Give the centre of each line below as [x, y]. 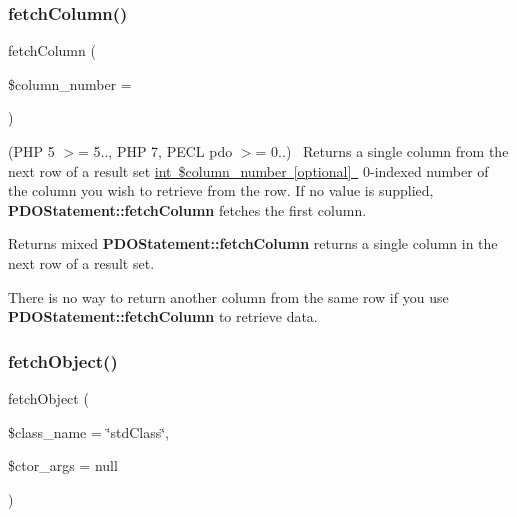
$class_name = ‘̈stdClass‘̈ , [88, 431]
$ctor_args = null [63, 465]
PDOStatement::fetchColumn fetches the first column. [187, 209]
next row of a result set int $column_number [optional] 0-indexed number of [248, 170]
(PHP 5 [31, 151]
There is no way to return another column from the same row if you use [228, 296]
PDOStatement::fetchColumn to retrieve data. [163, 316]
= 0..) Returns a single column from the [382, 151]
